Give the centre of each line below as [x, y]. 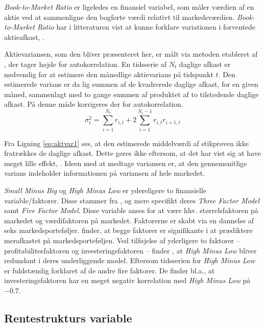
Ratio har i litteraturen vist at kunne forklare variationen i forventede [146, 27]
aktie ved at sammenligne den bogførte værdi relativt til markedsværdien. [119, 17]
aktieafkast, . [25, 37]
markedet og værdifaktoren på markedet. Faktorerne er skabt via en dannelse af [129, 220]
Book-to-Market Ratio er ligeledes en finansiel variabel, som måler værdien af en [129, 7]
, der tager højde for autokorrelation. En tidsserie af [85, 64]
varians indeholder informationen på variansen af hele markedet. [105, 173]
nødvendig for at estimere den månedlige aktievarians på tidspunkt [109, 74]
